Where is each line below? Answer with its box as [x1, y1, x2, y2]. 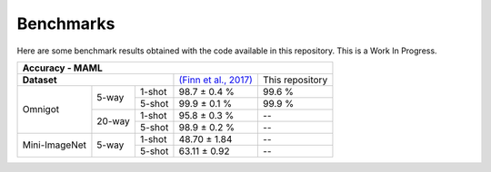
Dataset [22, 73, 58, 86]
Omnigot [22, 103, 59, 116]
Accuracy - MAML [22, 62, 104, 74]
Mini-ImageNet [22, 139, 86, 151]
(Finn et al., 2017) [178, 73, 254, 86]
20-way [96, 115, 131, 128]
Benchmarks [16, 14, 115, 33]
